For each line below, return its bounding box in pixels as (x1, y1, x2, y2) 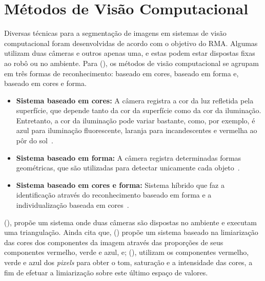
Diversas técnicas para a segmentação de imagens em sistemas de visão (4, 28, 227, 38)
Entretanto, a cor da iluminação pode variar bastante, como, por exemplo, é (16, 115, 255, 125)
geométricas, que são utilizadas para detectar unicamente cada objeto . (16, 162, 240, 173)
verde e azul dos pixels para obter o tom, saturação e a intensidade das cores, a (4, 257, 253, 267)
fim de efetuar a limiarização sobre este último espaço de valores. (4, 267, 208, 277)
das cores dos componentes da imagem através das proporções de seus (4, 236, 223, 247)
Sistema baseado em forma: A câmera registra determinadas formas (16, 152, 241, 163)
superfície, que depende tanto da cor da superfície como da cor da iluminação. (16, 105, 261, 116)
